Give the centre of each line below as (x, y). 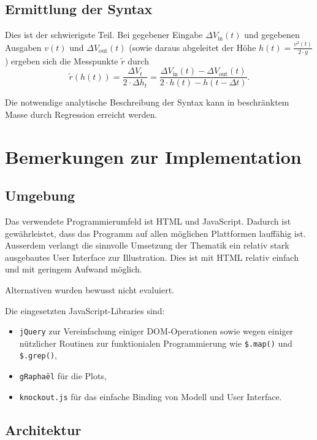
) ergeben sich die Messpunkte (62, 60)
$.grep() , (38, 355)
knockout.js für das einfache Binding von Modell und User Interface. (151, 396)
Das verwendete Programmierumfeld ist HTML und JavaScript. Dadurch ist (148, 221)
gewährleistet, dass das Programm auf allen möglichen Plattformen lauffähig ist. (155, 233)
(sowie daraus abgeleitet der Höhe (193, 47)
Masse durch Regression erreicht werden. (81, 114)
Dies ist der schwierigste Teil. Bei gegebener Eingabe (104, 35)
